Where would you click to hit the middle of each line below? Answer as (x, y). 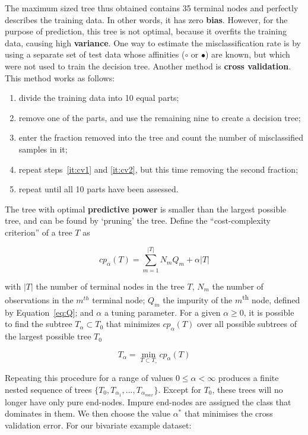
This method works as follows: (60, 77)
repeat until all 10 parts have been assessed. (99, 189)
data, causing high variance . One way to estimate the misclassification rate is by (153, 42)
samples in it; (43, 149)
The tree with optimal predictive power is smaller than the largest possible (146, 209)
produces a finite (248, 378)
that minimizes (133, 324)
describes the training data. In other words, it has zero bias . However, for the (146, 19)
